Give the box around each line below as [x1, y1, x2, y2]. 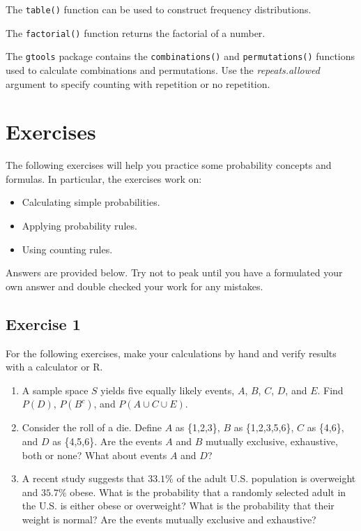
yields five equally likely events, [100, 382, 235, 397]
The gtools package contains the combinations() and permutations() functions [6, 49, 355, 63]
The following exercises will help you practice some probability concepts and [6, 158, 332, 172]
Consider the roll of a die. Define [22, 420, 162, 435]
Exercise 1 [6, 313, 81, 334]
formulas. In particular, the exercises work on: [6, 171, 202, 186]
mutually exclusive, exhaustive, [205, 434, 338, 449]
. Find [317, 382, 344, 397]
